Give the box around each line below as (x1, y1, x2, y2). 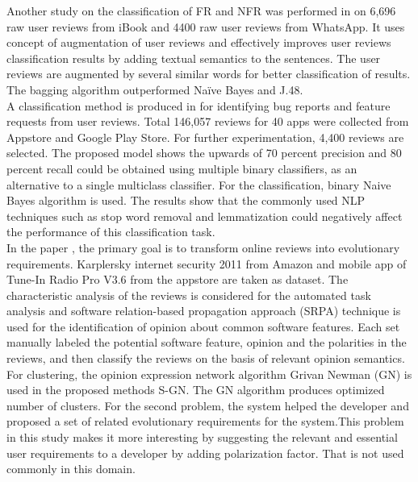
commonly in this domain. (6, 460, 136, 477)
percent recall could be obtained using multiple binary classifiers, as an (6, 160, 357, 177)
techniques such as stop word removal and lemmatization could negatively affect (6, 207, 403, 224)
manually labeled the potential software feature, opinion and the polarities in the (6, 334, 407, 351)
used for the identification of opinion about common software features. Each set (6, 318, 400, 334)
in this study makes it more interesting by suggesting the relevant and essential (6, 429, 398, 446)
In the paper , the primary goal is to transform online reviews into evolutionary (6, 239, 400, 256)
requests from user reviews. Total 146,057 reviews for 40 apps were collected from (6, 113, 409, 130)
